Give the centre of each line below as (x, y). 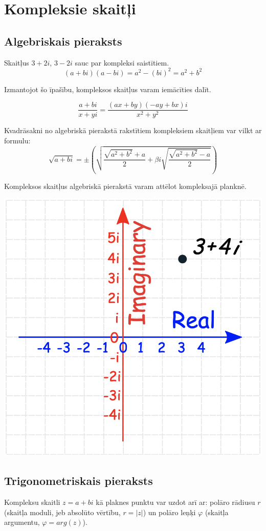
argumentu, (22, 522)
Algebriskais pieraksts (63, 41)
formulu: (17, 140)
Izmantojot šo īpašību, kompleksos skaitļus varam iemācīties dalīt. (108, 89)
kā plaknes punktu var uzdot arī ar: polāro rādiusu (175, 502)
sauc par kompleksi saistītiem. (122, 62)
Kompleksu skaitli (32, 502)
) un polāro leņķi (169, 512)
